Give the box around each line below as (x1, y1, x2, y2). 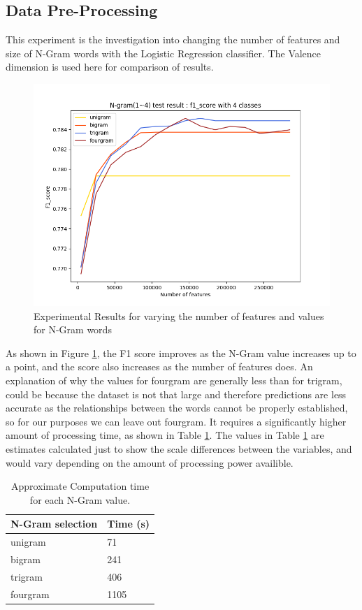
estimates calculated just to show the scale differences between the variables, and (6, 441, 352, 456)
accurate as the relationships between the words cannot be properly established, (6, 400, 348, 415)
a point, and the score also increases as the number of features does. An (6, 359, 313, 374)
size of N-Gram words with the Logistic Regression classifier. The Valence (6, 45, 321, 60)
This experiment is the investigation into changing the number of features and (6, 32, 340, 47)
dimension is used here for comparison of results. (6, 59, 214, 74)
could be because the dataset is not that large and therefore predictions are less (6, 386, 347, 401)
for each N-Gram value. (29, 492, 131, 507)
